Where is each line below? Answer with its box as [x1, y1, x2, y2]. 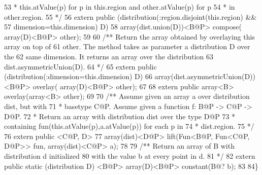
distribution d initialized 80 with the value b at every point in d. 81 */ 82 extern [4, 150, 255, 161]
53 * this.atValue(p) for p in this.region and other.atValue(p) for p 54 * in [4, 2, 235, 12]
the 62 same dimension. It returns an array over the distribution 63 [4, 51, 213, 61]
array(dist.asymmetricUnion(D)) [154, 71, 255, 82]
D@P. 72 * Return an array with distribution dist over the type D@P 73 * [4, 111, 236, 121]
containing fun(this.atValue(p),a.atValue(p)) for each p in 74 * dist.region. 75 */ [4, 121, 254, 131]
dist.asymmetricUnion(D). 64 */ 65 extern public [4, 61, 157, 72]
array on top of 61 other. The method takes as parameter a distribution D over [4, 41, 250, 52]
